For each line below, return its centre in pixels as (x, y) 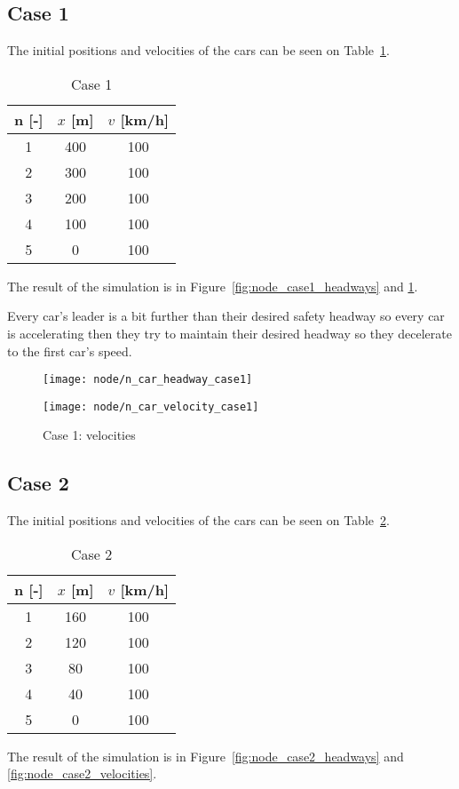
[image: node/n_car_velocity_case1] (151, 406)
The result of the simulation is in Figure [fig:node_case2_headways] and (206, 756)
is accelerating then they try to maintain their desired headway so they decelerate (229, 333)
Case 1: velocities (89, 435)
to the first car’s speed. (70, 351)
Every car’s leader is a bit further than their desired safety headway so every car (226, 316)
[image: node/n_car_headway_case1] (148, 380)
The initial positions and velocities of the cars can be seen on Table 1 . (198, 50)
